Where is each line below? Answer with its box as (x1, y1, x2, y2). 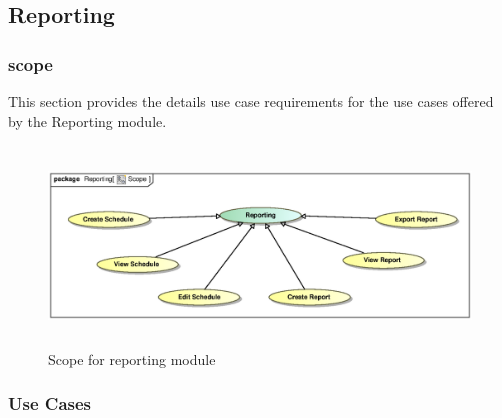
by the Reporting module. (8, 110, 167, 131)
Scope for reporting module (48, 348, 216, 369)
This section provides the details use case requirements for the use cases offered (8, 91, 494, 111)
